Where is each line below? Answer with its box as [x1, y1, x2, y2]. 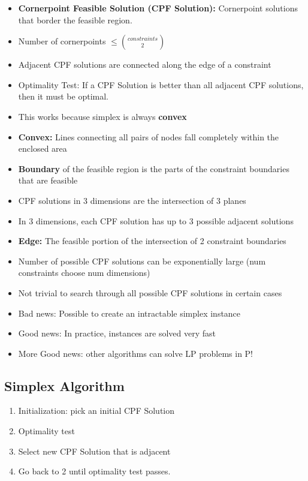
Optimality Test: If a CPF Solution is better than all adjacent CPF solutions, [18, 78, 304, 91]
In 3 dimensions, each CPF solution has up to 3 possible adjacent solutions [18, 214, 294, 227]
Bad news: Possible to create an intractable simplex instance [18, 306, 241, 319]
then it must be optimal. [18, 90, 108, 103]
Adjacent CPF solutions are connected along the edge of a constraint [18, 58, 271, 71]
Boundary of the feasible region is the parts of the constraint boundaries [18, 162, 289, 175]
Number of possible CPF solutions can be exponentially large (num [18, 254, 266, 267]
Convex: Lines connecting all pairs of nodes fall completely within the [18, 130, 279, 143]
